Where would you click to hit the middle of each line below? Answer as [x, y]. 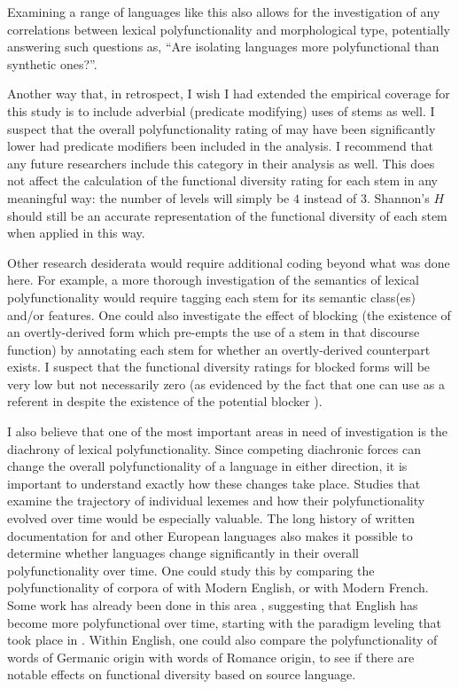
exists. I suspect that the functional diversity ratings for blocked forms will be [219, 367]
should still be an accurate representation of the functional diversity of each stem [227, 215]
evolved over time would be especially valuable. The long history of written [211, 518]
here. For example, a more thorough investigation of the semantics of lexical [213, 280]
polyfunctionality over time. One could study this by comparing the [191, 570]
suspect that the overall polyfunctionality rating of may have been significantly [222, 128]
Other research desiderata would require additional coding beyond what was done [229, 262]
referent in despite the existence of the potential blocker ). [165, 401]
